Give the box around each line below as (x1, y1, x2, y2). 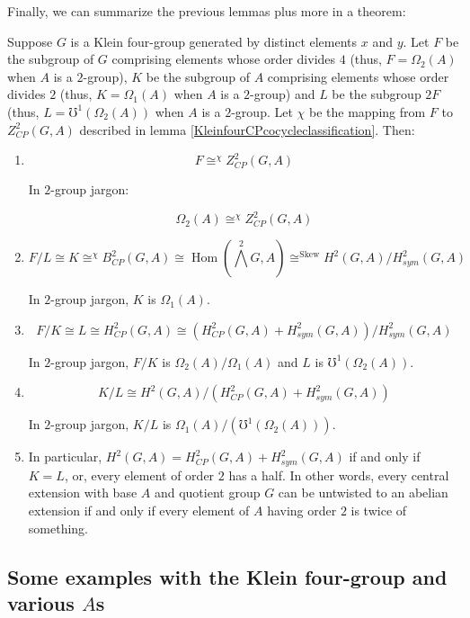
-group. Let (231, 102, 293, 121)
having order (267, 501, 337, 520)
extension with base (28, 483, 137, 502)
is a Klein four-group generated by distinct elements (70, 31, 358, 50)
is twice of (350, 501, 407, 520)
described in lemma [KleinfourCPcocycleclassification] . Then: (79, 120, 415, 139)
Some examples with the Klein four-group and (7, 562, 448, 590)
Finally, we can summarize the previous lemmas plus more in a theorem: (7, 2, 406, 20)
